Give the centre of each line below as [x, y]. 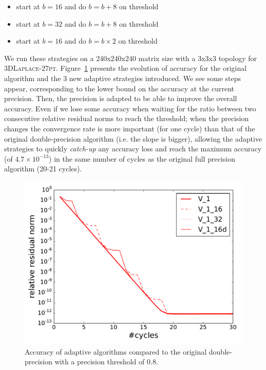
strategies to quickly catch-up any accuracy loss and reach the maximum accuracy [133, 149]
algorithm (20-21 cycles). [43, 169]
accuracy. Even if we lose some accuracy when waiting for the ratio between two [130, 108]
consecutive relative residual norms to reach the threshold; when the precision [127, 118]
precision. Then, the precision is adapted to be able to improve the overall [121, 98]
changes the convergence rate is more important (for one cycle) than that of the [130, 128]
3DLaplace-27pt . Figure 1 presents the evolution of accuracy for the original [126, 68]
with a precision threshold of [100, 362]
